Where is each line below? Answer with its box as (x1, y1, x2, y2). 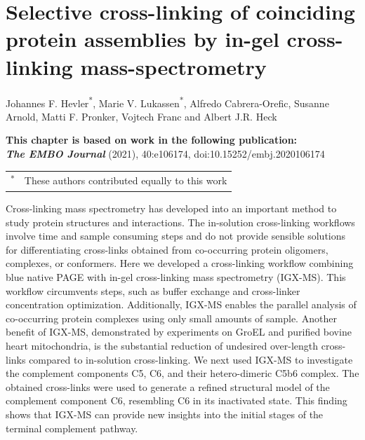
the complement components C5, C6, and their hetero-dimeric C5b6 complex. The (6, 366, 359, 380)
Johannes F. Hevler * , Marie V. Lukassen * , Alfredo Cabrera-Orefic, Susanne (6, 93, 329, 110)
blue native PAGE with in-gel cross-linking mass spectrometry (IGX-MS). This (6, 270, 346, 284)
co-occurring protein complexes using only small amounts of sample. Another (6, 310, 337, 325)
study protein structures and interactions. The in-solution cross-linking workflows (6, 214, 355, 229)
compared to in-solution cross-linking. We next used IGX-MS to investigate (29, 352, 353, 366)
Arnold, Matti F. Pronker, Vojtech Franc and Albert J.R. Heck (6, 109, 277, 123)
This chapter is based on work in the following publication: (6, 132, 298, 147)
